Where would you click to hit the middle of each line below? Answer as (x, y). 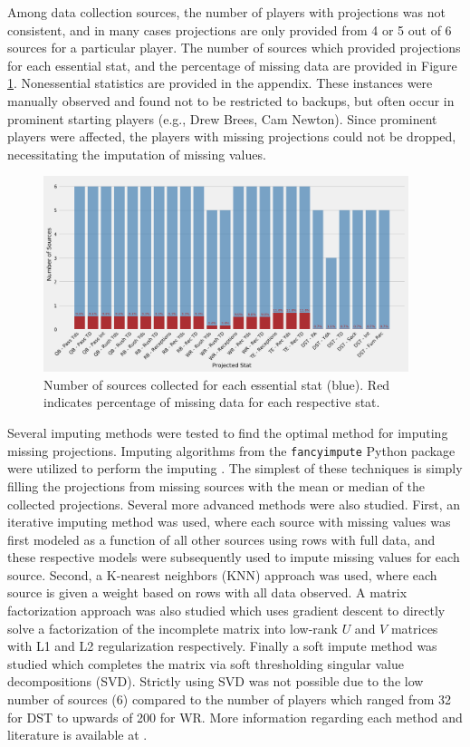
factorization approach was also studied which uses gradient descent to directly (226, 611)
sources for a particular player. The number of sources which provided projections (234, 48)
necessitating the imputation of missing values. (137, 154)
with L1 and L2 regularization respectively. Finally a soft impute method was (222, 646)
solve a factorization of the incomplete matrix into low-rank (173, 628)
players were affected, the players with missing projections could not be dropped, (232, 136)
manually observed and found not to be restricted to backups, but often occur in (231, 100)
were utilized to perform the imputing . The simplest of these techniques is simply (235, 468)
